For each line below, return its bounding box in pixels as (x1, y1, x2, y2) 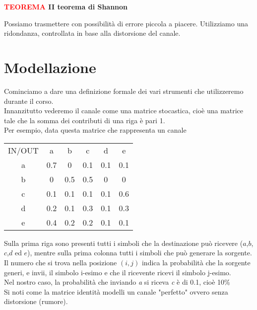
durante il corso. (4, 95, 54, 106)
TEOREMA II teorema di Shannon (4, 1, 128, 11)
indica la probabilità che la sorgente (141, 257, 251, 268)
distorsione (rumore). (4, 296, 68, 307)
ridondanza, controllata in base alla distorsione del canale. (4, 28, 181, 38)
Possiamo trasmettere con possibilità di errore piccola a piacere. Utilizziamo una (4, 18, 248, 28)
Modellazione (4, 57, 96, 77)
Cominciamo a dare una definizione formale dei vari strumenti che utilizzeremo (4, 85, 244, 96)
